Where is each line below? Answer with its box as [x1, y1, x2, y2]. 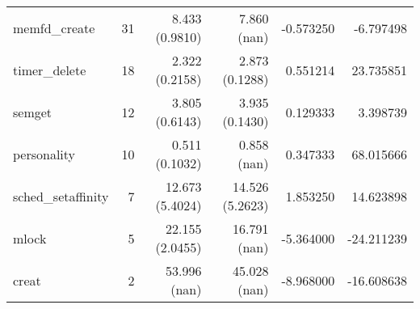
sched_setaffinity [13, 186, 109, 205]
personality [13, 144, 76, 163]
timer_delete [13, 60, 86, 79]
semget [13, 102, 52, 121]
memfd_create [13, 18, 95, 37]
